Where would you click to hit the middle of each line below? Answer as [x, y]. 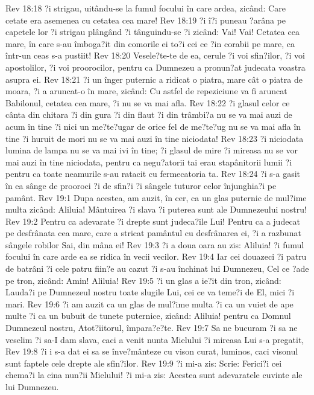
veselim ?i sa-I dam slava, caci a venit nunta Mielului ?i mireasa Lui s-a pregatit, [155, 339]
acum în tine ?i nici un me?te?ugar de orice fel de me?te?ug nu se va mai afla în [153, 126]
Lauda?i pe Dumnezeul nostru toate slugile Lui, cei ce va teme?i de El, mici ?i [150, 292]
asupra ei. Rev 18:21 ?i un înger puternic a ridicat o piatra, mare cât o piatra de [154, 79]
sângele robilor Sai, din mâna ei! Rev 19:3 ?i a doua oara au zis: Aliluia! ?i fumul [155, 244]
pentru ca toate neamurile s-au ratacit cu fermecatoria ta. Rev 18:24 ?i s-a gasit [153, 174]
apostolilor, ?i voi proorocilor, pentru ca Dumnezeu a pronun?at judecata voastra [155, 67]
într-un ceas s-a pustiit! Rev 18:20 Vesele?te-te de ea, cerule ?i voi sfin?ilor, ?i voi [155, 55]
